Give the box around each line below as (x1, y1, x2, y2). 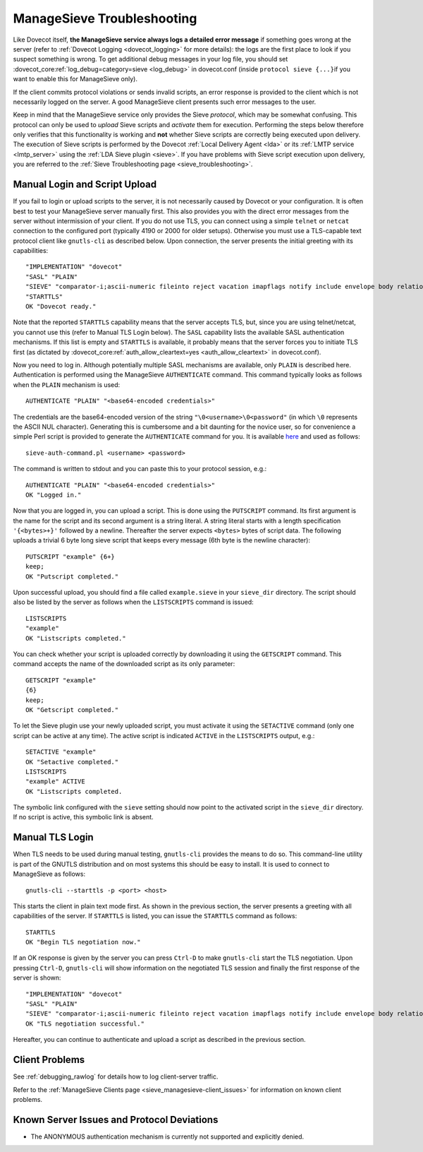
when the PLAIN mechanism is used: (13, 380, 121, 388)
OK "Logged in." (25, 491, 82, 499)
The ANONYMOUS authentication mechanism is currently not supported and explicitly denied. (30, 1132, 305, 1141)
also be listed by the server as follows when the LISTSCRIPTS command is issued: (13, 598, 254, 607)
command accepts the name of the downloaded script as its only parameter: (13, 660, 235, 668)
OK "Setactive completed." (25, 758, 119, 766)
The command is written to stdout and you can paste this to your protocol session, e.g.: (13, 465, 267, 473)
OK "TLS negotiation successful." (25, 1019, 145, 1028)
